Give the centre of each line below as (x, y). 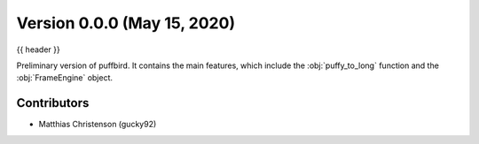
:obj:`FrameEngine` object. (65, 78)
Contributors (53, 103)
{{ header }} (39, 49)
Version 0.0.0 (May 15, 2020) (126, 23)
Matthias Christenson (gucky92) (98, 125)
